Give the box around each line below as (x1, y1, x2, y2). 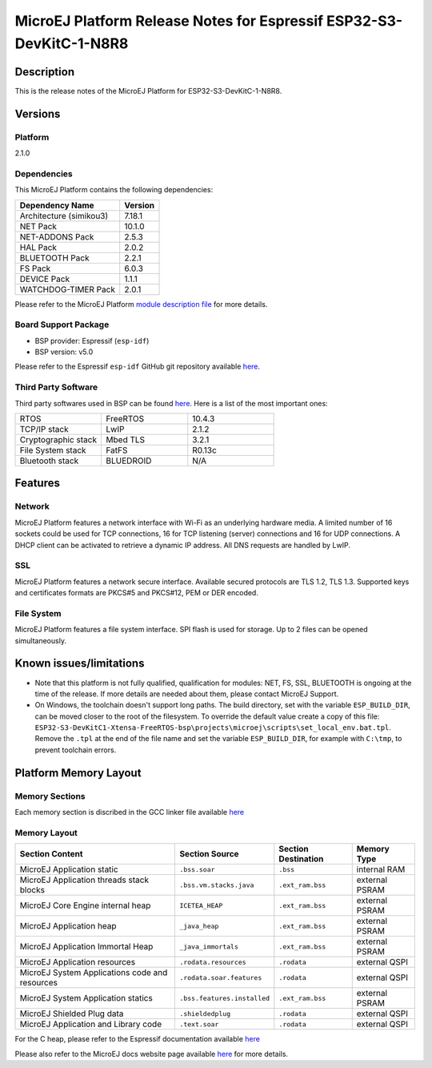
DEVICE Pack (19, 273, 70, 284)
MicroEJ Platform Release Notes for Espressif (14, 12, 324, 30)
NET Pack (19, 220, 58, 232)
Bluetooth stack (19, 455, 79, 466)
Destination (278, 853, 324, 864)
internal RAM (356, 864, 406, 875)
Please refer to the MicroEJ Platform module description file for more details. (14, 299, 268, 308)
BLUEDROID (106, 455, 152, 466)
